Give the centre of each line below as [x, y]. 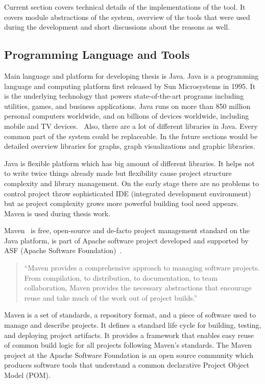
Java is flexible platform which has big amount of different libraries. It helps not [129, 163]
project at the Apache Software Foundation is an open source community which [129, 355]
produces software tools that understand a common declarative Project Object [127, 365]
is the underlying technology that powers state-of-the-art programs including [124, 96]
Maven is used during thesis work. [57, 213]
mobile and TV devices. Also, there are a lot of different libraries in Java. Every [131, 126]
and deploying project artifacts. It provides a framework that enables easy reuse [129, 335]
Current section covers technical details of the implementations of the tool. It [125, 7]
